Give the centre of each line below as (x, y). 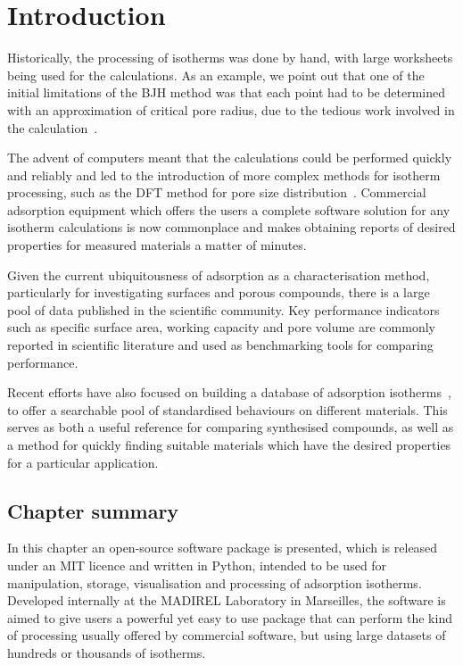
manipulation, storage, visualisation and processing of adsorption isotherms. (215, 582)
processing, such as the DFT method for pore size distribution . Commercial (217, 192)
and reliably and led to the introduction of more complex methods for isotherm (224, 175)
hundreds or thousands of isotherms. (107, 652)
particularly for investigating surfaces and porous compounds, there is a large (219, 292)
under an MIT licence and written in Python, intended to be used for (197, 565)
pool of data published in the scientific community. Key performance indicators (223, 309)
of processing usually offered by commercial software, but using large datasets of (227, 635)
